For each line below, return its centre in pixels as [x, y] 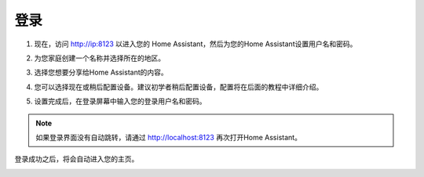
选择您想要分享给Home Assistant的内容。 [101, 72]
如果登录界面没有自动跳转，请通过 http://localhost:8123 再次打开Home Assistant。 [169, 137]
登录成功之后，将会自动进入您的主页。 [77, 159]
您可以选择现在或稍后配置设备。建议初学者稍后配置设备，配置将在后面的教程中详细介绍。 [179, 87]
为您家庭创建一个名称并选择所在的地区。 [99, 58]
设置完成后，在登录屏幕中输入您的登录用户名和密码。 [120, 101]
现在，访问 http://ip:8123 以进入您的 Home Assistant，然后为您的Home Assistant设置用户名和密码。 [196, 44]
